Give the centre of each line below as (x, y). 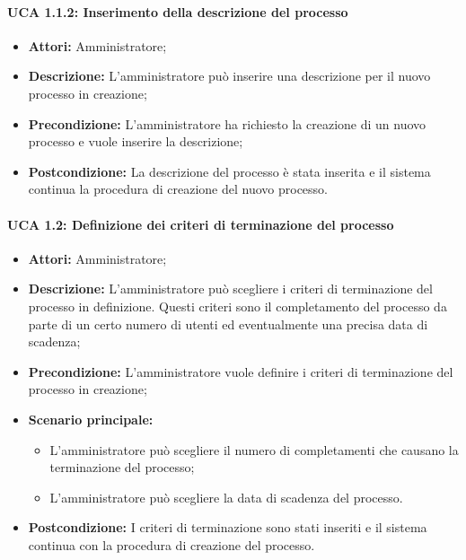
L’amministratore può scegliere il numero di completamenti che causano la (254, 449)
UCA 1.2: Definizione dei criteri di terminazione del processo (201, 224)
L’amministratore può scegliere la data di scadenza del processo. (226, 497)
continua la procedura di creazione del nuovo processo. (178, 189)
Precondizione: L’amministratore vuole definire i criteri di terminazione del (241, 371)
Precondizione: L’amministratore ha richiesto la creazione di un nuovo (227, 123)
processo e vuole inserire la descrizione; (136, 141)
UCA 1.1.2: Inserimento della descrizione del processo (178, 11)
